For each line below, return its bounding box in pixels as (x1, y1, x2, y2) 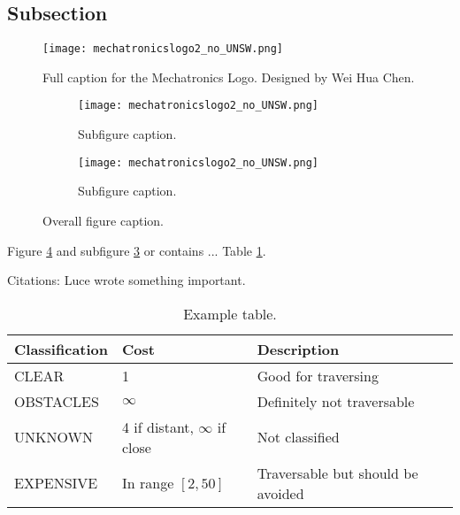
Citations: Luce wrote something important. (7, 271, 246, 289)
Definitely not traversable (257, 390, 415, 411)
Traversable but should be (257, 462, 418, 483)
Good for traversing (257, 365, 379, 386)
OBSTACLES (14, 390, 99, 411)
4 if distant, (122, 416, 195, 437)
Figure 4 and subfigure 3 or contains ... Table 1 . (7, 241, 266, 259)
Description (257, 338, 340, 359)
